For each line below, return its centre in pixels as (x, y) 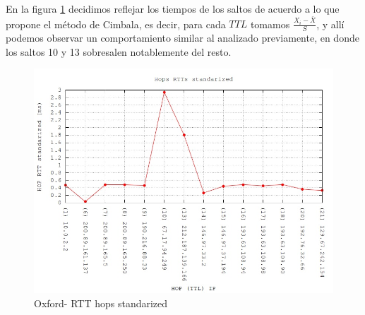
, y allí (330, 24)
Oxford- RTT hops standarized (101, 303)
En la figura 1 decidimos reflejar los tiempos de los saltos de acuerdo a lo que (173, 8)
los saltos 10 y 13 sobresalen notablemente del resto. (119, 51)
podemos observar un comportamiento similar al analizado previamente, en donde (182, 37)
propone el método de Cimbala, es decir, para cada (116, 24)
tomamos (270, 24)
